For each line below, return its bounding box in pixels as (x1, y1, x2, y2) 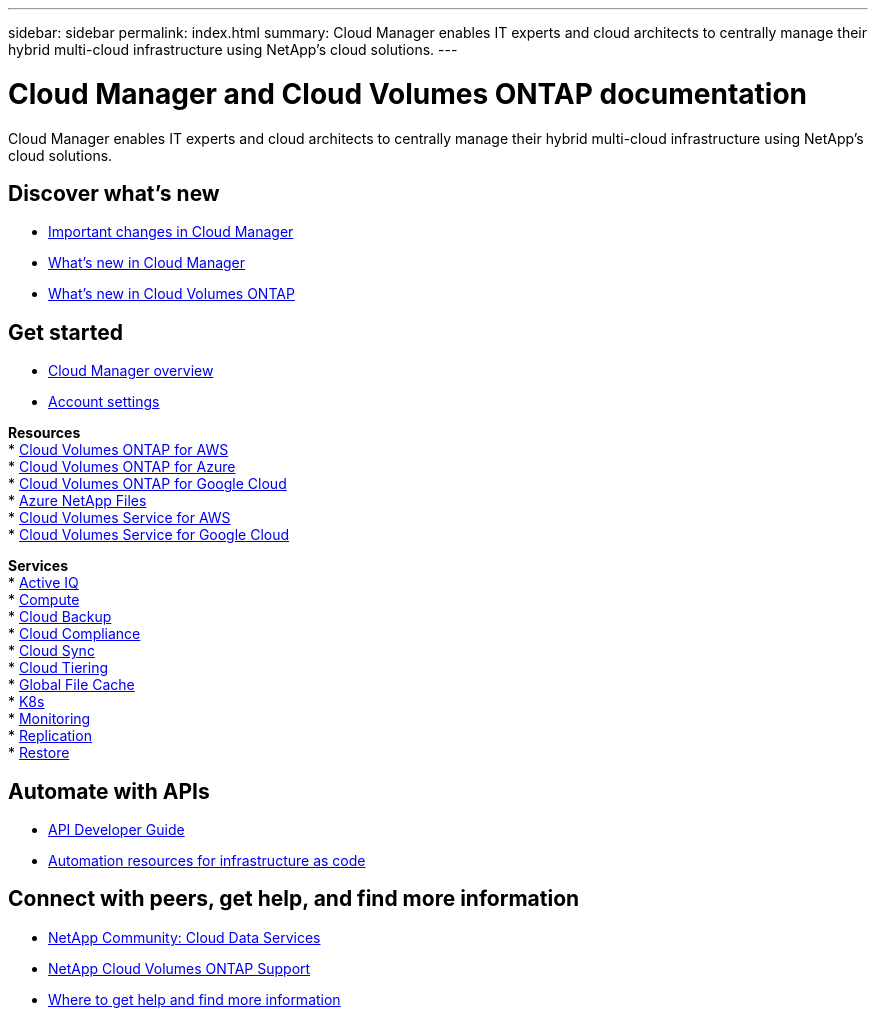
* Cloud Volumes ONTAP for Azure (8, 458, 236, 476)
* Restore (8, 744, 70, 762)
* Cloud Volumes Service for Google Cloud (8, 526, 290, 544)
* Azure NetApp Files (8, 492, 147, 510)
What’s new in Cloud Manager (48, 254, 246, 272)
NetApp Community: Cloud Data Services (48, 928, 321, 946)
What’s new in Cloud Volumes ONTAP (48, 285, 295, 303)
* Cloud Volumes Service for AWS (8, 509, 231, 527)
